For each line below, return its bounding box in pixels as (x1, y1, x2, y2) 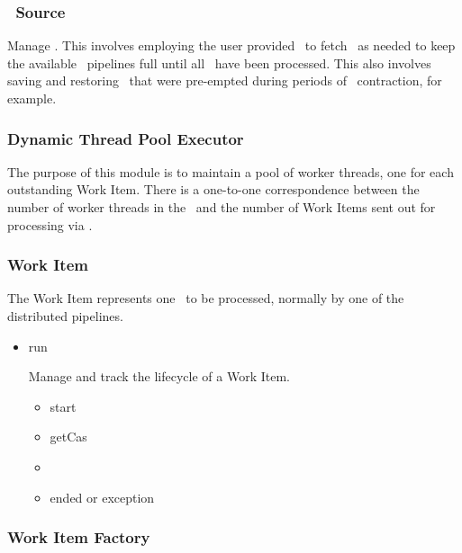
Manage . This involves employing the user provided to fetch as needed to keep (7, 36, 456, 55)
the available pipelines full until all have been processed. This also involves (7, 53, 431, 72)
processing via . (7, 215, 93, 234)
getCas (50, 427, 87, 446)
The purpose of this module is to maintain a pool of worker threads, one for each (7, 162, 454, 181)
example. (7, 89, 57, 107)
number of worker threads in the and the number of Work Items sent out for (7, 198, 436, 216)
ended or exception (50, 487, 155, 506)
